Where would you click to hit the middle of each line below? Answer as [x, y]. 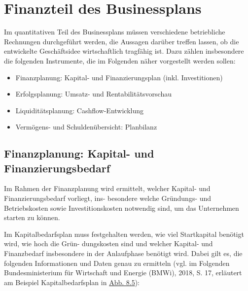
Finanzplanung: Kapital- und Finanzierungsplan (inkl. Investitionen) [119, 77]
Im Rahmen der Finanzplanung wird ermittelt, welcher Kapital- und [107, 188]
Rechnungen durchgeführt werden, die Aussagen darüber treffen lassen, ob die [122, 41]
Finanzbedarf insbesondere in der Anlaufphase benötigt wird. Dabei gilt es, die [123, 253]
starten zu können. [32, 217]
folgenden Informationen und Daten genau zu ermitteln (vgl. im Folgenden [117, 263]
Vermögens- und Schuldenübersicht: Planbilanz [86, 127]
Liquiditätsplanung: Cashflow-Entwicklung [80, 110]
